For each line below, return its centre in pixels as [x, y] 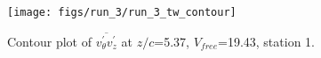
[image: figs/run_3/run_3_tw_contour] [122, 12]
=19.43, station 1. [266, 41]
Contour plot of [49, 41]
